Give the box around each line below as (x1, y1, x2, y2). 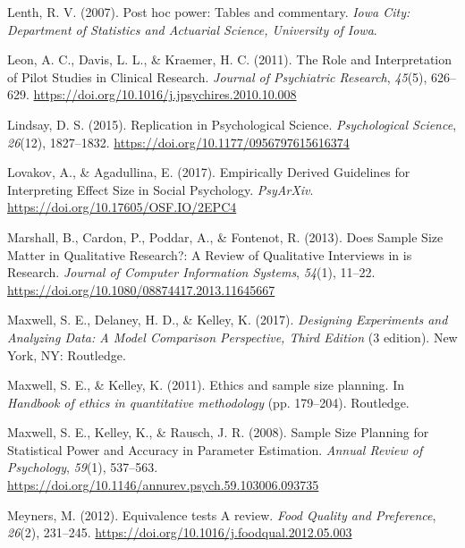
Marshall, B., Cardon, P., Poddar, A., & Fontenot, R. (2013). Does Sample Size (7, 227, 444, 246)
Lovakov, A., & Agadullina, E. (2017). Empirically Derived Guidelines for (7, 163, 410, 181)
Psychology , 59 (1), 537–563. (7, 458, 158, 476)
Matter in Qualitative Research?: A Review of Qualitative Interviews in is (7, 245, 412, 264)
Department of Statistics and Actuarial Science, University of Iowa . (7, 20, 377, 38)
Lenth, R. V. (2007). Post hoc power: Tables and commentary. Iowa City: (7, 3, 410, 21)
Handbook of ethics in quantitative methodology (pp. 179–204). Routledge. (7, 392, 410, 411)
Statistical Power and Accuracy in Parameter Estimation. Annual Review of (7, 440, 423, 459)
